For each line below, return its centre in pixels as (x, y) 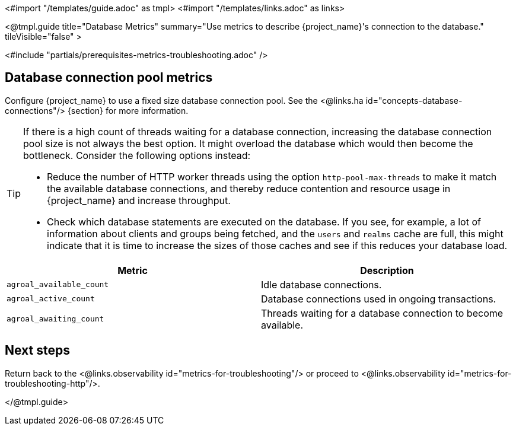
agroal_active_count (51, 299)
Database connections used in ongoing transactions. (379, 299)
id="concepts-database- (414, 100)
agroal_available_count (58, 285)
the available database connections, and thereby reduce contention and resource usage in (249, 188)
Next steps (37, 351)
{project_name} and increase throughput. (139, 200)
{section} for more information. (128, 110)
